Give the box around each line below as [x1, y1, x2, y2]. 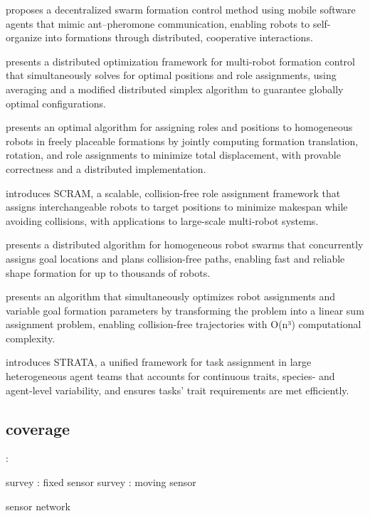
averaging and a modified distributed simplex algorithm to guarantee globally [6, 81, 344, 96]
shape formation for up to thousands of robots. [6, 265, 211, 280]
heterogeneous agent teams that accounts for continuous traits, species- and [6, 369, 335, 384]
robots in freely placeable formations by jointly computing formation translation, [6, 133, 359, 148]
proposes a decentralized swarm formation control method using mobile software [6, 2, 356, 16]
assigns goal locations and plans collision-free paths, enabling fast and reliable [6, 251, 345, 265]
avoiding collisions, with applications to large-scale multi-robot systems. [6, 213, 319, 228]
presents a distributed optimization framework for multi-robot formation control [6, 53, 355, 68]
